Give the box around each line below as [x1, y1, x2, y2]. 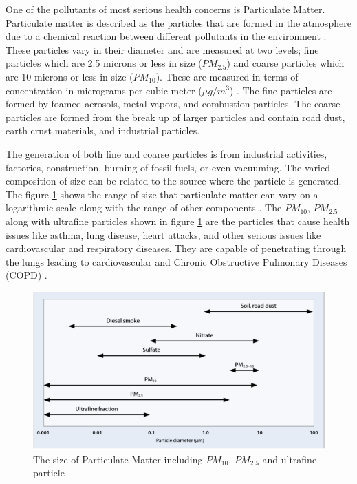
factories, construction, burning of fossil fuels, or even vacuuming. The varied [6, 160, 330, 174]
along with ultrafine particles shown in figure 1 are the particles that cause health [6, 213, 350, 228]
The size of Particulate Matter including [33, 452, 203, 466]
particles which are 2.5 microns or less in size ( [6, 56, 202, 70]
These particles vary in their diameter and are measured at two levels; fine [6, 42, 319, 56]
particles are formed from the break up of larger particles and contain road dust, [6, 109, 345, 124]
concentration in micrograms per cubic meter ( [6, 83, 202, 97]
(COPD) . [6, 268, 47, 282]
